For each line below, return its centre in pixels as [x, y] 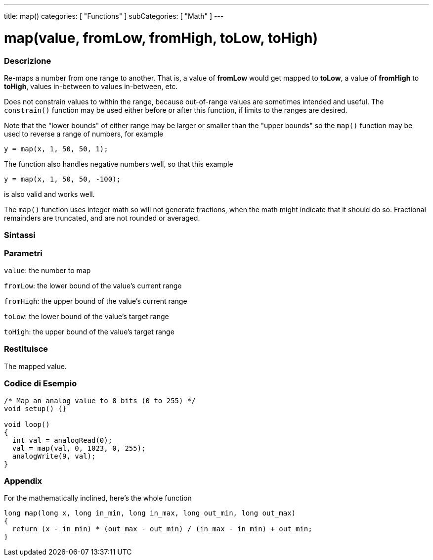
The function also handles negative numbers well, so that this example [119, 164]
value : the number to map [47, 270]
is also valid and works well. [49, 194]
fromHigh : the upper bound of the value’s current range [96, 301]
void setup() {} [35, 408]
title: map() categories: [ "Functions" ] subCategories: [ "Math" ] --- [114, 16]
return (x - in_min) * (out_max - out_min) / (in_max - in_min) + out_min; [162, 529]
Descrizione [28, 61]
